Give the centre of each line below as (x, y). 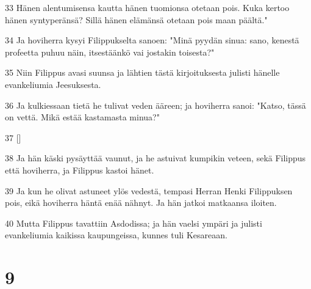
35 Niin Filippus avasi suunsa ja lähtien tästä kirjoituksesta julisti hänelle (142, 72)
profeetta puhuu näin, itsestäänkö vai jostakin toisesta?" (110, 52)
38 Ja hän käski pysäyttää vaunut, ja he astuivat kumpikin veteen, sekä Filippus (155, 158)
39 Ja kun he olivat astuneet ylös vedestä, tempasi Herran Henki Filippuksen (149, 190)
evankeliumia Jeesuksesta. (53, 84)
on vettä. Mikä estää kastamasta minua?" (82, 117)
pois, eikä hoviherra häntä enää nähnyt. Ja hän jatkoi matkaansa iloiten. (141, 203)
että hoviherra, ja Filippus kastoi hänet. (80, 170)
